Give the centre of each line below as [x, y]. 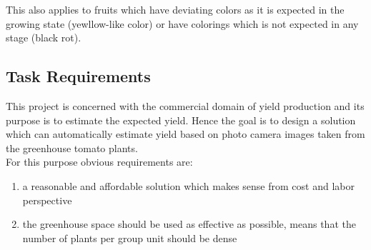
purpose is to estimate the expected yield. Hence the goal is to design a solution [181, 120]
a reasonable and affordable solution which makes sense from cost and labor [188, 185]
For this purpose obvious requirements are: [99, 162]
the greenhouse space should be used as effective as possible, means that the [189, 224]
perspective [47, 200]
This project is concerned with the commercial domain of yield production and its [185, 105]
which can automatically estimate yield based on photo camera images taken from [185, 134]
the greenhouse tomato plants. [72, 147]
